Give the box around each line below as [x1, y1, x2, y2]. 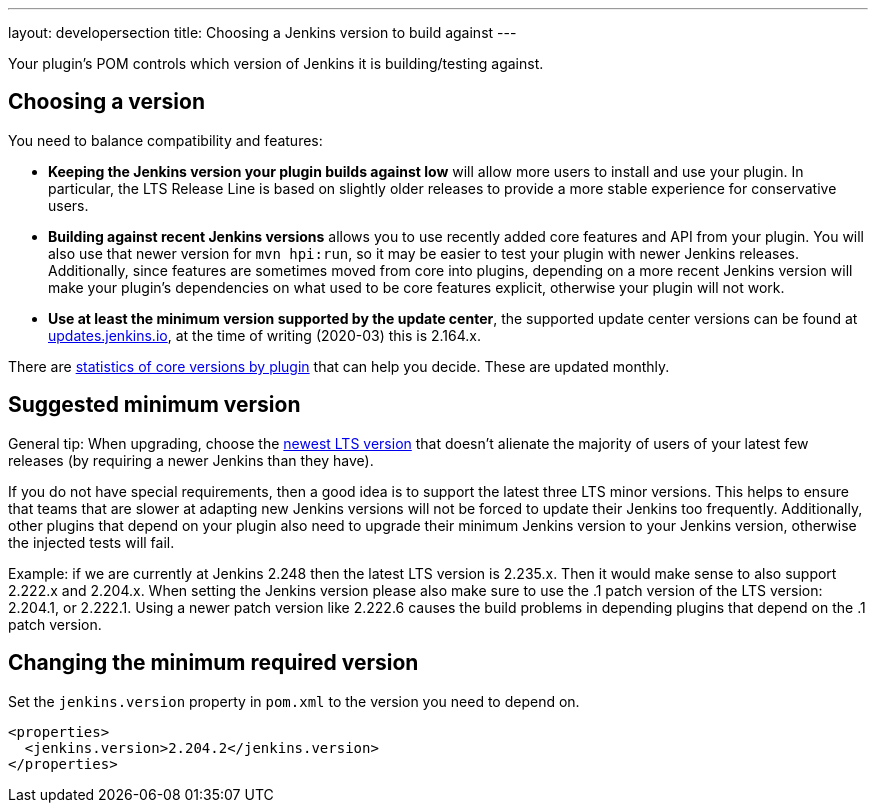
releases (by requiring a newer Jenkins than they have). [8, 451, 374, 469]
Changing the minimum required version [8, 650, 419, 676]
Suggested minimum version [8, 392, 301, 418]
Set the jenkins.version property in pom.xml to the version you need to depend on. [8, 692, 580, 710]
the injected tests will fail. [8, 533, 175, 551]
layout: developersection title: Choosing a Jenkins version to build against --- [8, 24, 517, 41]
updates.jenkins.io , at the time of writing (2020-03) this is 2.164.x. [48, 326, 482, 344]
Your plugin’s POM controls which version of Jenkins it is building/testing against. [8, 55, 544, 72]
